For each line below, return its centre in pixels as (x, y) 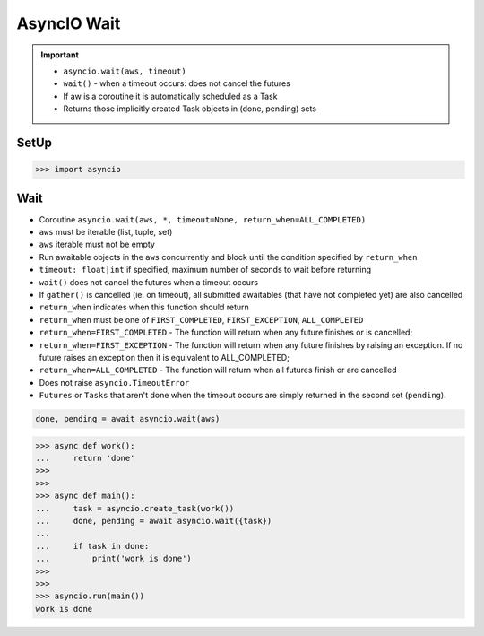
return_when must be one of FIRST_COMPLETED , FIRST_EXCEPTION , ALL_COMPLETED (201, 319)
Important (60, 55)
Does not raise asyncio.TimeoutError (114, 382)
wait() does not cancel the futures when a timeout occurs (149, 282)
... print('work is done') (113, 559)
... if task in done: (92, 546)
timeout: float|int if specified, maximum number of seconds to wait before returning (205, 270)
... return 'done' (85, 458)
